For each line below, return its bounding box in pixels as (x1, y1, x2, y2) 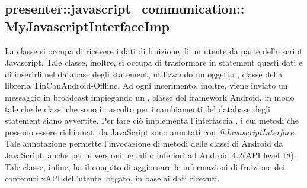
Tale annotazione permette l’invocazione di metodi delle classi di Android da (5, 137, 283, 150)
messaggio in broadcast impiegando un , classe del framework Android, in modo (5, 90, 295, 103)
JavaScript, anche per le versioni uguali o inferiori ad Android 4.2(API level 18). (5, 148, 296, 161)
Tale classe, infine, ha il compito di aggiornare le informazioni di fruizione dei (5, 160, 285, 173)
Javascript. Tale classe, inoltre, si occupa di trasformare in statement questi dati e (5, 56, 303, 69)
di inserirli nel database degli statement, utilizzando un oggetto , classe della (5, 67, 283, 80)
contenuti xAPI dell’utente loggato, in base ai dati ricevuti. (5, 172, 220, 184)
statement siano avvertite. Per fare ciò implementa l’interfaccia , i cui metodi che (5, 114, 299, 127)
